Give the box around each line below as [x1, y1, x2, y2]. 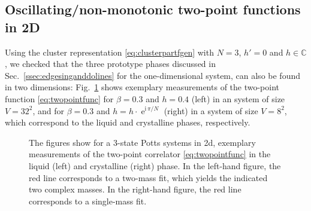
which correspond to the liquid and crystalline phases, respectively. [5, 116, 250, 129]
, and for [32, 104, 65, 117]
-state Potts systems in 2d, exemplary [117, 136, 256, 148]
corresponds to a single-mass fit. [29, 194, 147, 207]
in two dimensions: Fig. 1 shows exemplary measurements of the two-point [5, 81, 280, 93]
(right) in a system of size [164, 104, 258, 117]
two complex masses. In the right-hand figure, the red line [29, 183, 241, 195]
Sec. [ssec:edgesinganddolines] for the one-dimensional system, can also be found [5, 69, 300, 81]
